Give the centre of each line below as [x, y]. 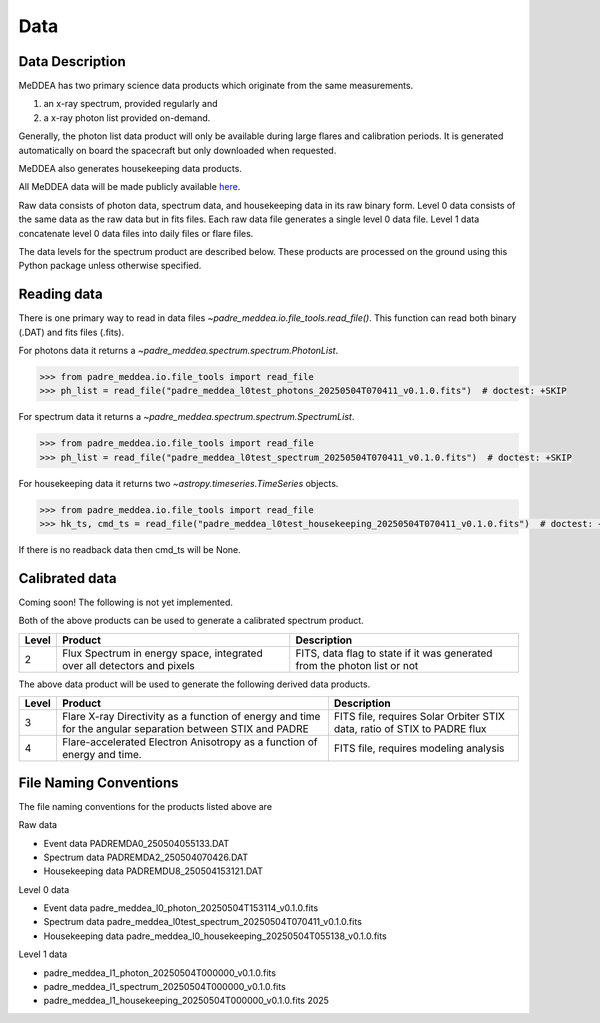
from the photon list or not [357, 665]
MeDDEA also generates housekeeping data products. [130, 169]
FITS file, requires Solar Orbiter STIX [419, 717]
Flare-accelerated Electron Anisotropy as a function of [189, 742]
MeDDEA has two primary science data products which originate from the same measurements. [216, 86]
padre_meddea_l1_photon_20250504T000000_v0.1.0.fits [160, 972]
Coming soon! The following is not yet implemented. [126, 602]
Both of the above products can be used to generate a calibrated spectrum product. [191, 621]
